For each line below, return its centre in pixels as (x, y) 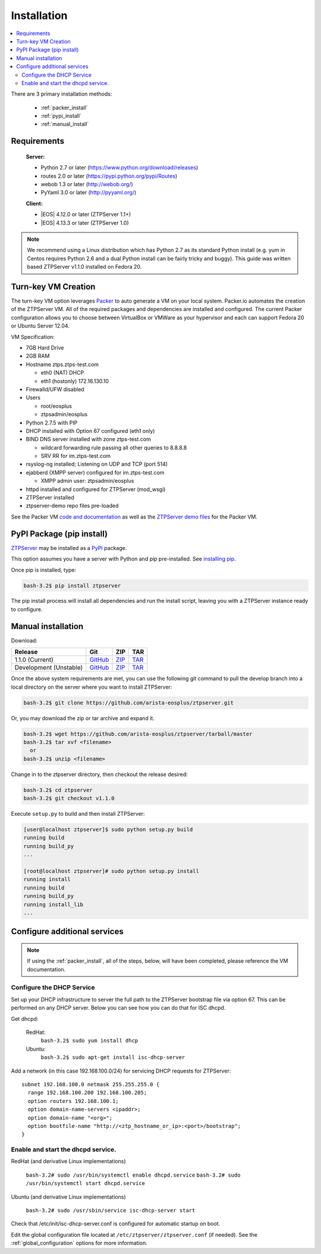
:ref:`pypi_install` (61, 116)
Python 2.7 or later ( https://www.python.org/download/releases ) (119, 168)
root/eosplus (56, 406)
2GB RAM (38, 356)
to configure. (27, 609)
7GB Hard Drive (45, 348)
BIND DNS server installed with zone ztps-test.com (89, 439)
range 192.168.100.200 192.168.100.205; (87, 1093)
